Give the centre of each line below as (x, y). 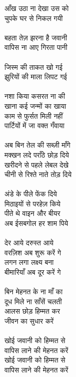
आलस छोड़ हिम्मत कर (32, 311)
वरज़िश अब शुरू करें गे (33, 252)
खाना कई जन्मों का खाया (36, 105)
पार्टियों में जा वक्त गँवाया (35, 125)
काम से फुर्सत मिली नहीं (34, 115)
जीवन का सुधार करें (29, 321)
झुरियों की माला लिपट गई (36, 77)
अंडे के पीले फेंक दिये (31, 194)
